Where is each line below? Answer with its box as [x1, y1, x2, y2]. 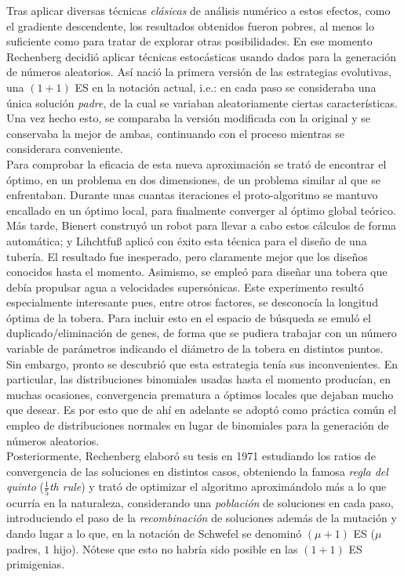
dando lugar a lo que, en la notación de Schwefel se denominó [6, 524, 302, 541]
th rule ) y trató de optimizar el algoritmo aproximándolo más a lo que [49, 478, 387, 495]
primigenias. [6, 556, 65, 572]
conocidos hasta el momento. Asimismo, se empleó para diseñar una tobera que [6, 263, 388, 280]
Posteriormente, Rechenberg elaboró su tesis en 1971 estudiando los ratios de [6, 448, 376, 464]
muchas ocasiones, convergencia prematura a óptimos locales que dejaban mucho [6, 386, 394, 402]
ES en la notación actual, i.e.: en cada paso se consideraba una [75, 78, 377, 95]
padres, [6, 540, 41, 557]
